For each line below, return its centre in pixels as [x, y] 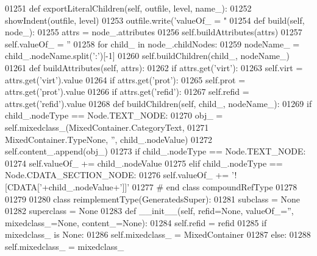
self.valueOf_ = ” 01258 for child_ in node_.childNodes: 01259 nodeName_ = [152, 43]
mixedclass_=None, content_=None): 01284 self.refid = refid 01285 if [136, 222]
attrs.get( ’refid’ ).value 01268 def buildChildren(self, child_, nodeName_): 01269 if [158, 103]
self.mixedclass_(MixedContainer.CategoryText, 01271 [107, 127]
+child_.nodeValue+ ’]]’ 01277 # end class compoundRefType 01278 [169, 186]
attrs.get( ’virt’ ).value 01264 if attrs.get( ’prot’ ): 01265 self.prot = [125, 79]
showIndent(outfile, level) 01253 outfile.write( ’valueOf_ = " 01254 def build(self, [155, 20]
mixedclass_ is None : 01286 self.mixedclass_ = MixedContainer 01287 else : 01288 [158, 234]
